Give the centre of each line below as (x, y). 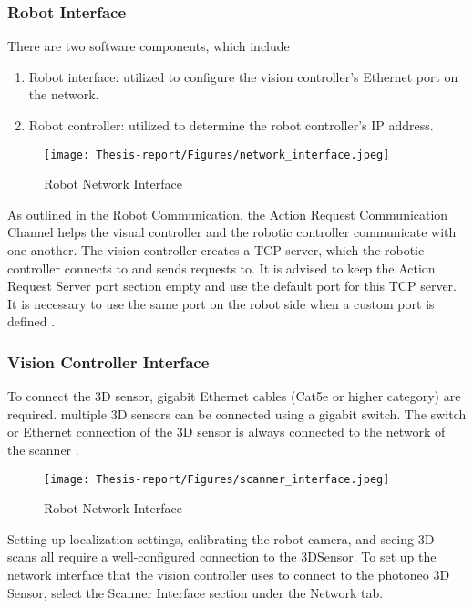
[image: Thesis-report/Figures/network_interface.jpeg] (217, 155)
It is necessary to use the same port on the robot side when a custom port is (221, 303)
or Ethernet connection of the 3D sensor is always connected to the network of (226, 432)
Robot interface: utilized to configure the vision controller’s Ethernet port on (243, 76)
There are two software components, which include (149, 46)
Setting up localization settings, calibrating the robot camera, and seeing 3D (221, 538)
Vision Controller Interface (108, 361)
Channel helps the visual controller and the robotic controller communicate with (232, 232)
